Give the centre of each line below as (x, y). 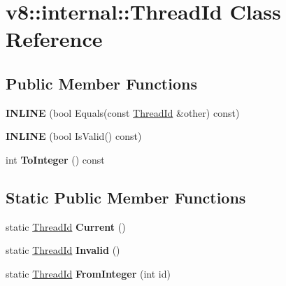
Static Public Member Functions (126, 197)
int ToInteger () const (55, 159)
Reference (54, 39)
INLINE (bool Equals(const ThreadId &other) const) (123, 112)
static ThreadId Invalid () (63, 250)
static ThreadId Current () (66, 226)
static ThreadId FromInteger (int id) (88, 273)
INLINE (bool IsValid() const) (74, 136)
